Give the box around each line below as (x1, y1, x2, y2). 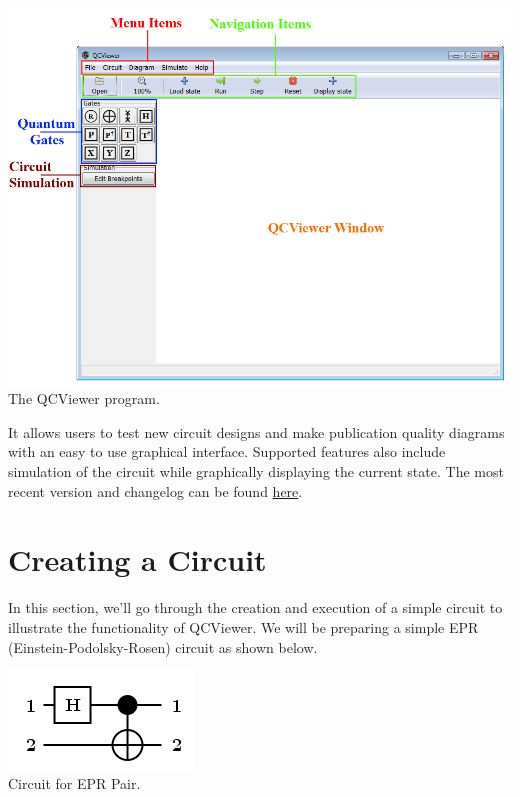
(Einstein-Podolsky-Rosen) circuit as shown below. (8, 636, 318, 657)
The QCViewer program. (8, 388, 160, 409)
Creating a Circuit (8, 539, 267, 580)
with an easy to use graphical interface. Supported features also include (8, 441, 446, 462)
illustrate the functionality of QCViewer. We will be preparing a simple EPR (8, 616, 479, 637)
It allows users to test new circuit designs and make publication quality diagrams (8, 421, 505, 442)
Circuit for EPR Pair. (8, 772, 141, 793)
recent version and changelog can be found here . (8, 480, 303, 501)
